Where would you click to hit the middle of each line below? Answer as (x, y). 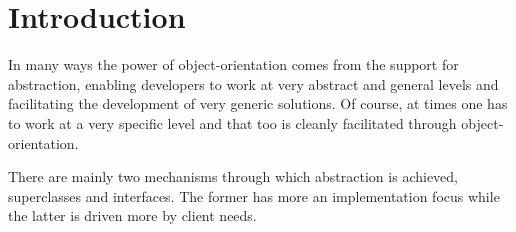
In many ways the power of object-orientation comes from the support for (233, 64)
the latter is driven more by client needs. (132, 215)
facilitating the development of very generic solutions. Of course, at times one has (258, 103)
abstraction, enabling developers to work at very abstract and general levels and (253, 83)
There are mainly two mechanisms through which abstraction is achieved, (233, 176)
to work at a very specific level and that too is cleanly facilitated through (232, 122)
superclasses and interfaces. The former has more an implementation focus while (254, 195)
